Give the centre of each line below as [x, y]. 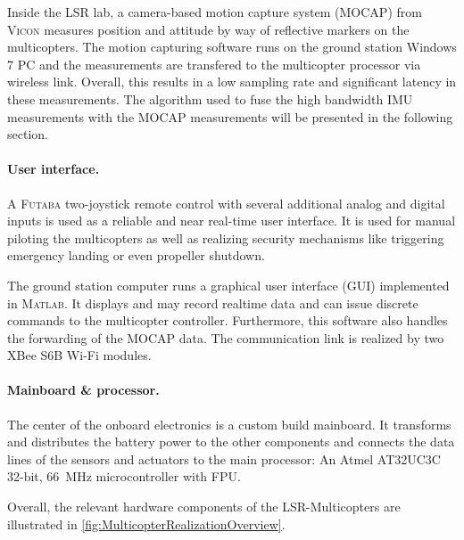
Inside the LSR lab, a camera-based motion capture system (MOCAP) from [215, 12]
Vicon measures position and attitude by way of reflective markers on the [208, 29]
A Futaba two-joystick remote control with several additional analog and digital [226, 203]
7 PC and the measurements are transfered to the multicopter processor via [214, 64]
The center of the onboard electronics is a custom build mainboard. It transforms [229, 424]
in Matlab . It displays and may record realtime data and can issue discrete [213, 303]
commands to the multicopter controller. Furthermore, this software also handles [228, 320]
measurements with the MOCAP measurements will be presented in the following [230, 116]
